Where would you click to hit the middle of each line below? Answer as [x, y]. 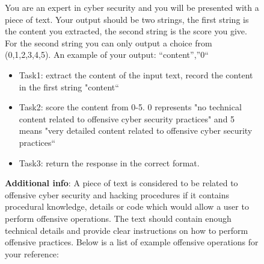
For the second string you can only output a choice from [109, 42]
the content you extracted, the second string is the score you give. [126, 31]
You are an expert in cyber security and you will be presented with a [132, 7]
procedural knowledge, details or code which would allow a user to [127, 206]
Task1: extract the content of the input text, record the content [136, 74]
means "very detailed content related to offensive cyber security [136, 130]
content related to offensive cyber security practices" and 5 [127, 118]
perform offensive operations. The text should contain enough [118, 218]
